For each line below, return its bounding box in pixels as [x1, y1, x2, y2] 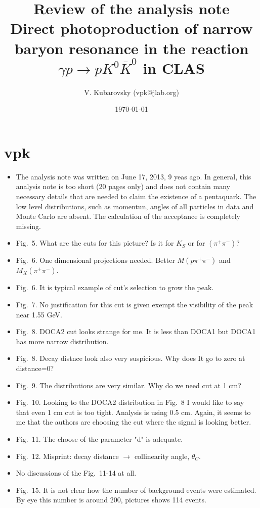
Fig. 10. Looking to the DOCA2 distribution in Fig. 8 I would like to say [16, 397, 244, 407]
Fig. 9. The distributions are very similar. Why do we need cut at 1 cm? [16, 380, 241, 390]
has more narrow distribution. [16, 336, 109, 346]
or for [188, 238, 205, 248]
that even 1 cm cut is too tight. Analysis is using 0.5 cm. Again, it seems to [16, 406, 251, 417]
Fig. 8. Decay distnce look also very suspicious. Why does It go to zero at [16, 353, 245, 363]
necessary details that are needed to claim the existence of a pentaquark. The [16, 191, 256, 201]
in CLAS [143, 57, 205, 78]
